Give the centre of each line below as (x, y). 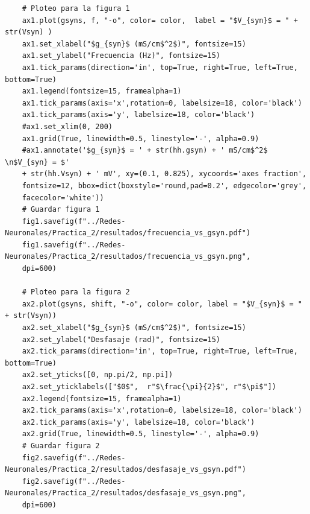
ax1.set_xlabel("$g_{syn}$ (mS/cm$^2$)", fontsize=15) (134, 44)
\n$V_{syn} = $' (37, 162)
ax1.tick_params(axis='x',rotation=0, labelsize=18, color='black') (162, 103)
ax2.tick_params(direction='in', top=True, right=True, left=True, (160, 351)
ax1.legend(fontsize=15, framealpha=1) (102, 91)
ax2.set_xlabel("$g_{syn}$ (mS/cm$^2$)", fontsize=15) (134, 328)
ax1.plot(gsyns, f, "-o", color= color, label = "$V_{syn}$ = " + (160, 20)
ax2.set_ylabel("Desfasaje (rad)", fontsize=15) (121, 339)
